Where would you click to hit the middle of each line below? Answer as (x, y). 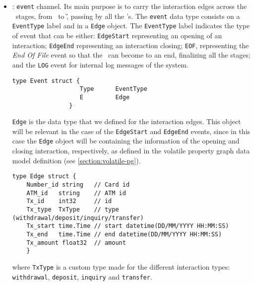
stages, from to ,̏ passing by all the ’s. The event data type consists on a (128, 16)
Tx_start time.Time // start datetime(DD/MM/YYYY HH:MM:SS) (128, 226)
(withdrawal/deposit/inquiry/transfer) (78, 218)
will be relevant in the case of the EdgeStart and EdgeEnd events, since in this (131, 131)
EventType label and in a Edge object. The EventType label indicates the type (131, 26)
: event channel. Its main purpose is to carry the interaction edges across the (129, 6)
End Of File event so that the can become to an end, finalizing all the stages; (131, 55)
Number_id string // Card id (78, 184)
